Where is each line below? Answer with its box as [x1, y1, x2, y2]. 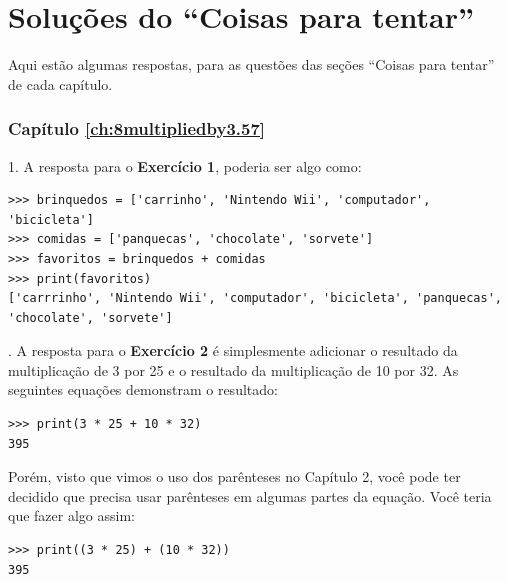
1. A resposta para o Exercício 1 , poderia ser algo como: [8, 155, 362, 176]
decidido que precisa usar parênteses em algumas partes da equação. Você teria [8, 485, 492, 506]
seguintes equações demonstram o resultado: [8, 379, 278, 400]
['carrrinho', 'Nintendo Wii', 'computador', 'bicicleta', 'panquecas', [8, 291, 502, 306]
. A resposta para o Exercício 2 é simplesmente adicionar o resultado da [8, 340, 458, 361]
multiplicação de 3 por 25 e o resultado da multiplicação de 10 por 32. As [8, 359, 459, 380]
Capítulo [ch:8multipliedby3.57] [8, 116, 266, 141]
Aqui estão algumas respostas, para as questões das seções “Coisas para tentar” [8, 54, 495, 75]
